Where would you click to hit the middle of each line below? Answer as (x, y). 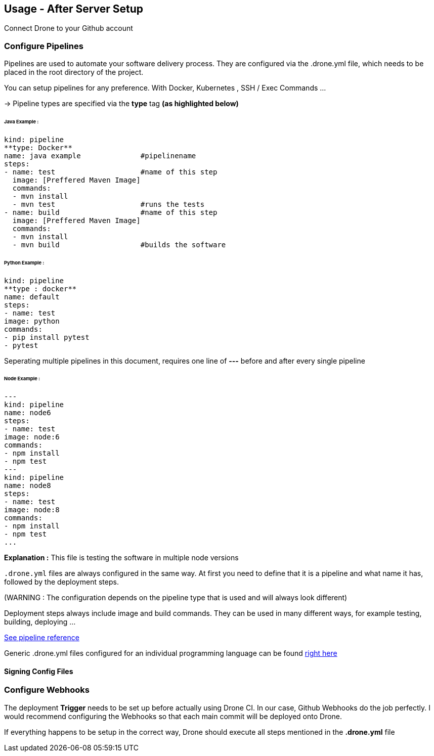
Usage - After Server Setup (74, 9)
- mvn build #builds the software (119, 244)
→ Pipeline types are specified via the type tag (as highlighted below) (121, 104)
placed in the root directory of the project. (74, 72)
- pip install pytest (47, 337)
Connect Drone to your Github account (69, 28)
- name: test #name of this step (111, 172)
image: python (32, 321)
